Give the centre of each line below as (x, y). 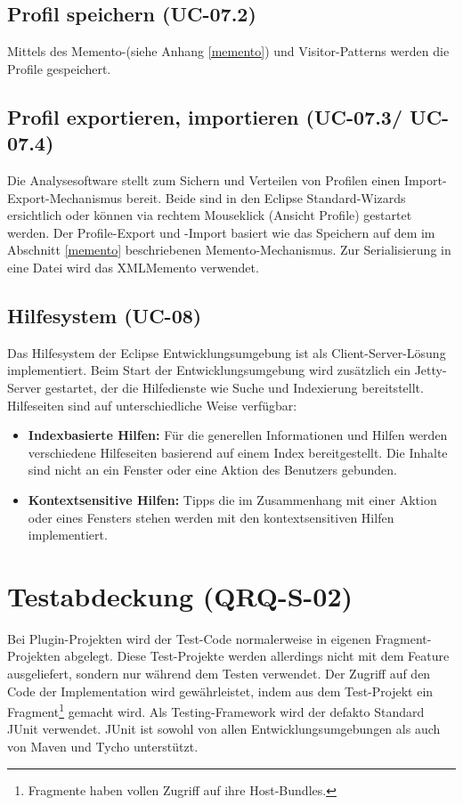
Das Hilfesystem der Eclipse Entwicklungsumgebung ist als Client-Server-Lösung (227, 352)
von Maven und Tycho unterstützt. (103, 747)
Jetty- (431, 370)
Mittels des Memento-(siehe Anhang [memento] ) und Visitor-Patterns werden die (228, 51)
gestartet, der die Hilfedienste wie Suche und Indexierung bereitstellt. (234, 387)
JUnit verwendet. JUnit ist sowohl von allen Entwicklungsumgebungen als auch (224, 729)
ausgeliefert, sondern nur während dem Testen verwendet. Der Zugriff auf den (219, 673)
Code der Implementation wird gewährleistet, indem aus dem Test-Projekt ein (220, 691)
